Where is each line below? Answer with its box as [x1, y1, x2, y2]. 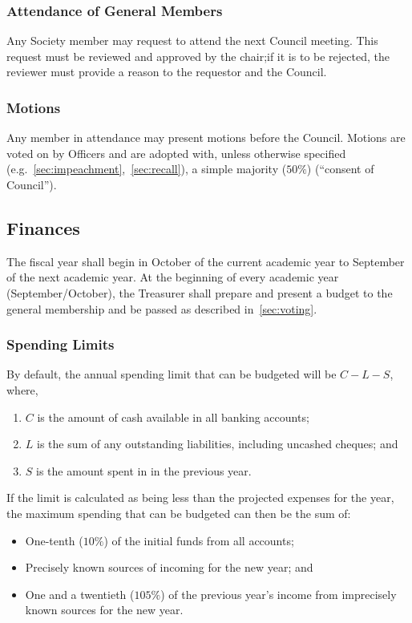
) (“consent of [306, 160, 374, 177]
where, [6, 381, 38, 398]
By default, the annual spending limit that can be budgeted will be [6, 366, 337, 382]
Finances [6, 215, 80, 240]
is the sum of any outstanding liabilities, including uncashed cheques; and [37, 435, 398, 452]
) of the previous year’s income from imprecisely [160, 585, 397, 602]
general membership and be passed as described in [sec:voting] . [6, 300, 317, 317]
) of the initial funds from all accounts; [103, 532, 294, 548]
